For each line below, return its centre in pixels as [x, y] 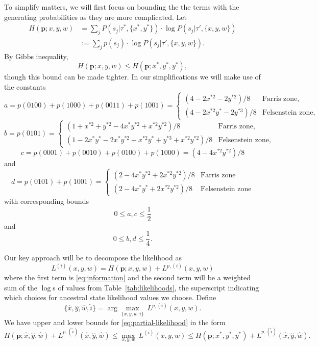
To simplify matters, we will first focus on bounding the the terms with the [122, 7]
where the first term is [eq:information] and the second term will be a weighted [128, 277]
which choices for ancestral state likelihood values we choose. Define [110, 297]
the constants [25, 87]
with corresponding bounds [46, 201]
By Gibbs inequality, [36, 56]
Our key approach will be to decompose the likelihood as [93, 258]
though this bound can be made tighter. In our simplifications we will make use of [132, 77]
